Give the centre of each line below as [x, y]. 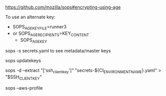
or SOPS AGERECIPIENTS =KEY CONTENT [51, 34]
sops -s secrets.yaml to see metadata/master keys [58, 51]
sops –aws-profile [24, 88]
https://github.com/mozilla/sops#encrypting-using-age [63, 7]
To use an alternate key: [30, 17]
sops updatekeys [23, 61]
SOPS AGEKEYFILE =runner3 [40, 27]
